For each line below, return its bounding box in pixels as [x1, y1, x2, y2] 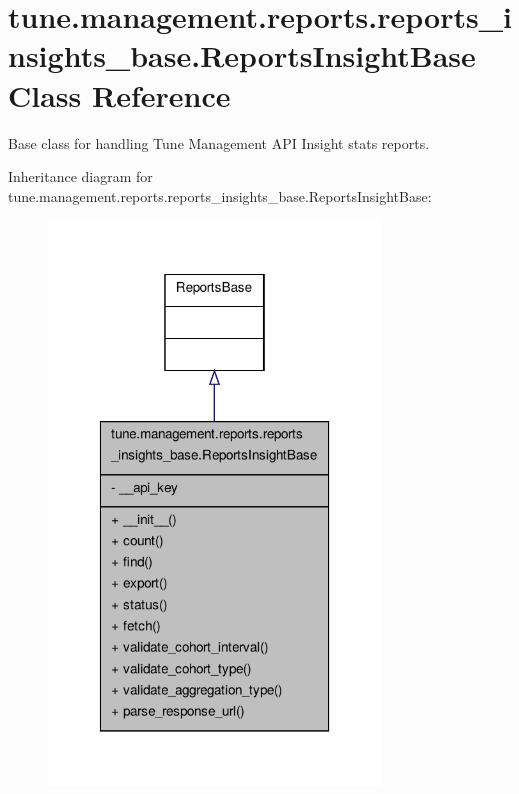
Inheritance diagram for [8, 166, 153, 187]
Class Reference [8, 74, 231, 115]
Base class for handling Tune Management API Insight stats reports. [8, 132, 430, 153]
